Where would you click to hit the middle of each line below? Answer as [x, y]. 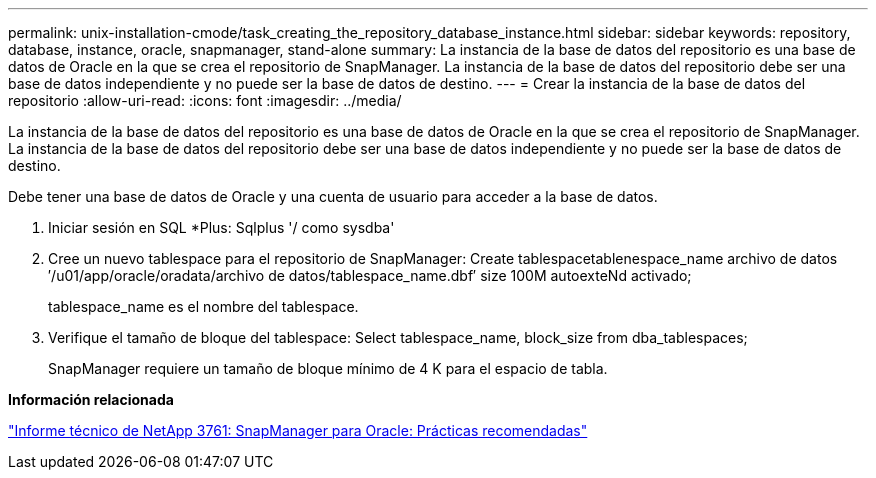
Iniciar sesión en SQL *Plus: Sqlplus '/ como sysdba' [221, 227]
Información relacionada [91, 399]
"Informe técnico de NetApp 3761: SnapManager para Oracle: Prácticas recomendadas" [298, 430]
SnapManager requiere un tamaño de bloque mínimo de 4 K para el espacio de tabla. [328, 368]
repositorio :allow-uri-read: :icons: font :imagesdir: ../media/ [205, 100]
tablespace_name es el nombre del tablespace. [203, 306]
